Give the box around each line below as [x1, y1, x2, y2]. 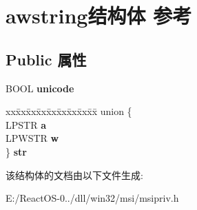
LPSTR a [6, 117, 46, 132]
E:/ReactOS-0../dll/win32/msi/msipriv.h [6, 191, 179, 205]
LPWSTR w [6, 131, 59, 145]
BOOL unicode [6, 81, 74, 95]
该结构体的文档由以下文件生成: [6, 167, 143, 182]
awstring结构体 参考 [6, 1, 192, 30]
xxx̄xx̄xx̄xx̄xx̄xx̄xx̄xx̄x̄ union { [6, 104, 132, 118]
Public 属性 [6, 48, 87, 70]
